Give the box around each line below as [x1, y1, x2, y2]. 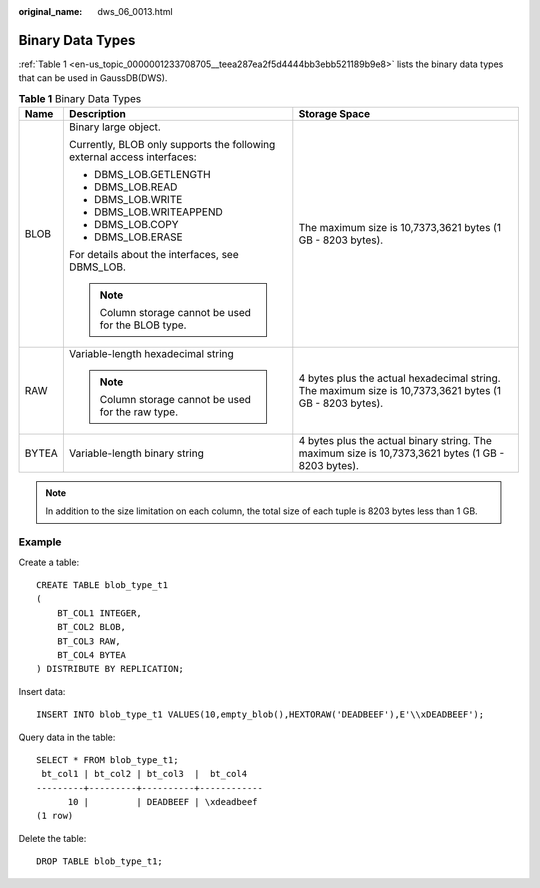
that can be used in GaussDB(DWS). [18, 72, 168, 84]
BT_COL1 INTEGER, [56, 607, 142, 619]
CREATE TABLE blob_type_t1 [36, 579, 169, 590]
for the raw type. [99, 405, 179, 419]
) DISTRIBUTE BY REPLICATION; [36, 663, 185, 675]
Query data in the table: [18, 731, 116, 743]
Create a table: [18, 556, 80, 568]
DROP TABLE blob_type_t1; [36, 856, 164, 867]
